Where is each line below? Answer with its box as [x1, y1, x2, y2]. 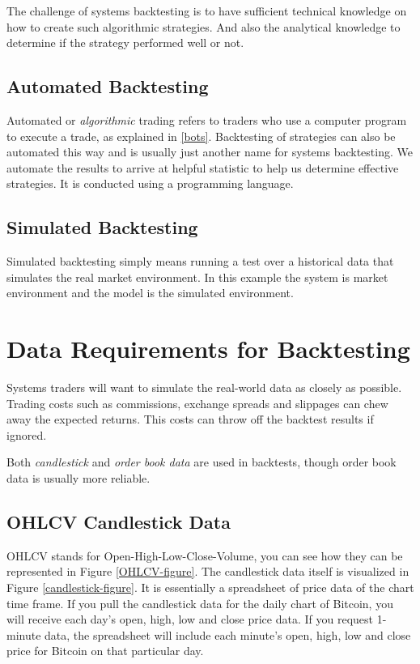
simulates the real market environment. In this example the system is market [6, 268, 388, 285]
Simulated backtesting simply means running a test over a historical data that [6, 253, 394, 270]
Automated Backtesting [6, 74, 209, 99]
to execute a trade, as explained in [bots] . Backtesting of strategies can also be [6, 127, 396, 144]
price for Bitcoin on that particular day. [6, 642, 204, 659]
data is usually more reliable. [6, 470, 151, 487]
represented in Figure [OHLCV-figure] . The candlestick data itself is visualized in [6, 563, 409, 580]
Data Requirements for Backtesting [6, 332, 410, 365]
